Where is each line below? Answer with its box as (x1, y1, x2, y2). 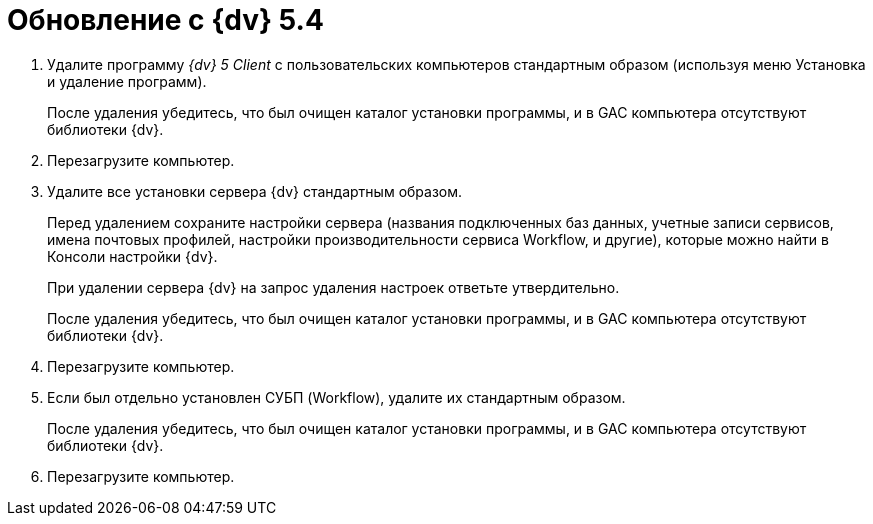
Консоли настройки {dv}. (47, 247, 218, 265)
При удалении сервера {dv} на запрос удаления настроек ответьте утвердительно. (47, 278, 620, 296)
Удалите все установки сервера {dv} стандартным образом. (47, 182, 463, 200)
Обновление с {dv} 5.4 (7, 3, 324, 37)
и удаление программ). (47, 72, 207, 90)
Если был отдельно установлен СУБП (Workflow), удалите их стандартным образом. (47, 388, 626, 406)
